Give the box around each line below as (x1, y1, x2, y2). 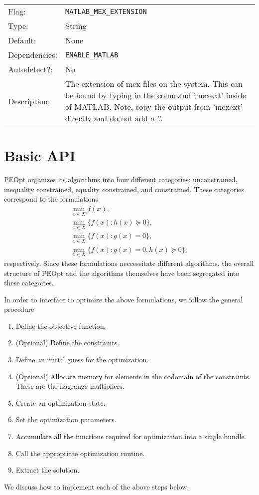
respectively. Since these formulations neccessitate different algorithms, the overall (4, 257, 254, 268)
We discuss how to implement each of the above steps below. (4, 481, 189, 492)
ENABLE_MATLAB (65, 50, 119, 59)
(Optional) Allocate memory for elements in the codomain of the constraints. (15, 371, 251, 381)
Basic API (4, 145, 76, 166)
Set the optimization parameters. (15, 414, 117, 425)
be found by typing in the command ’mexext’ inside (65, 89, 246, 101)
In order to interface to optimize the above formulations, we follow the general (4, 294, 243, 304)
